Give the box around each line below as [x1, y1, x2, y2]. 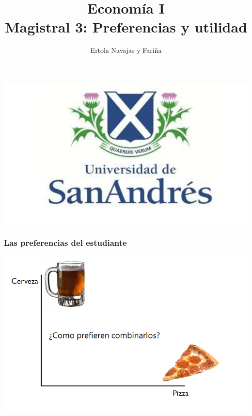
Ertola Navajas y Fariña [90, 45, 162, 55]
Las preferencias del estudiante [4, 236, 127, 248]
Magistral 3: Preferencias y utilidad [4, 17, 248, 37]
